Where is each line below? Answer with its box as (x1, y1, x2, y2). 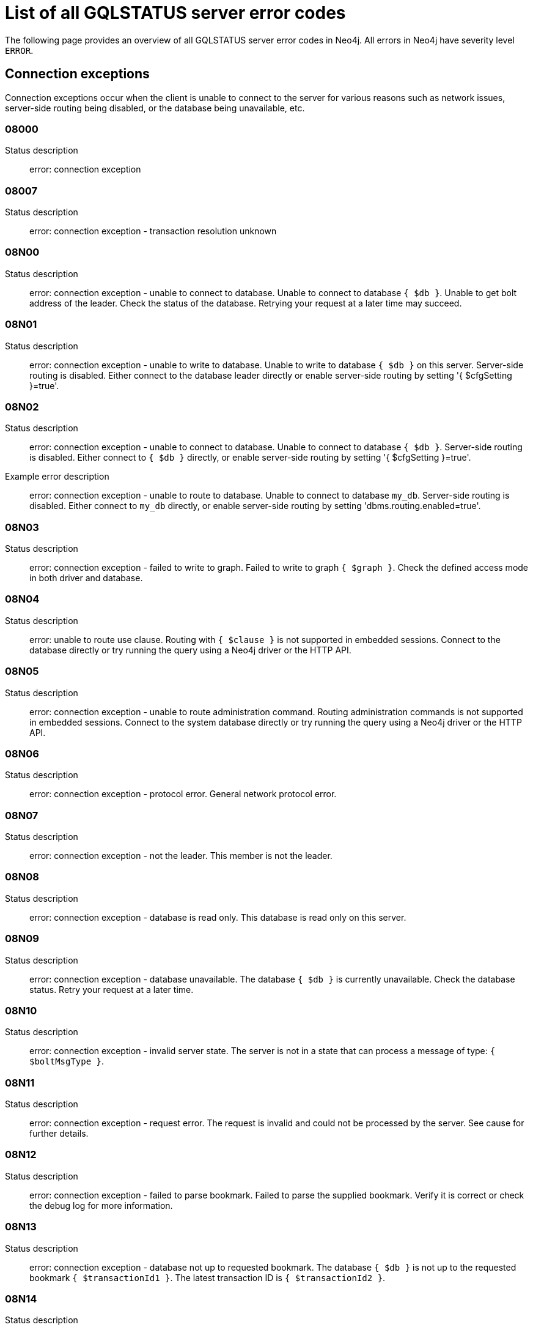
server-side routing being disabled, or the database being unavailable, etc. (5, 102, 305, 113)
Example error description (5, 471, 109, 482)
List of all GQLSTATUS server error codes (5, 2, 346, 23)
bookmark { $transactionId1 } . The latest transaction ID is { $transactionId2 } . (29, 1272, 386, 1283)
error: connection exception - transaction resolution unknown (29, 226, 277, 237)
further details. (29, 1128, 89, 1139)
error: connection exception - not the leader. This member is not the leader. (29, 850, 333, 861)
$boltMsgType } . (29, 1056, 105, 1067)
